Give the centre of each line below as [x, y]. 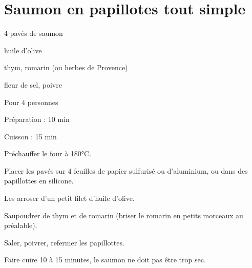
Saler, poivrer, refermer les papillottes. [64, 242]
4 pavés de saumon [34, 33]
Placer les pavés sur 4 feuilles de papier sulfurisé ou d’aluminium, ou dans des [126, 170]
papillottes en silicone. [39, 181]
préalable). [21, 225]
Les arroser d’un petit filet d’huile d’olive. [69, 198]
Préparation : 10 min [37, 119]
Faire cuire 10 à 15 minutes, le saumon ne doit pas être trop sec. [105, 260]
